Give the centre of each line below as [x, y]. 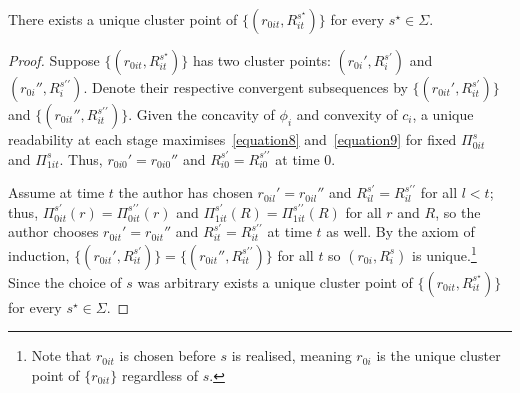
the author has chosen [185, 192]
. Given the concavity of [201, 114]
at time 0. [305, 158]
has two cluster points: [261, 60]
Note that [61, 355]
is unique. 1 [444, 253]
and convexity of [347, 114]
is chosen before [167, 355]
